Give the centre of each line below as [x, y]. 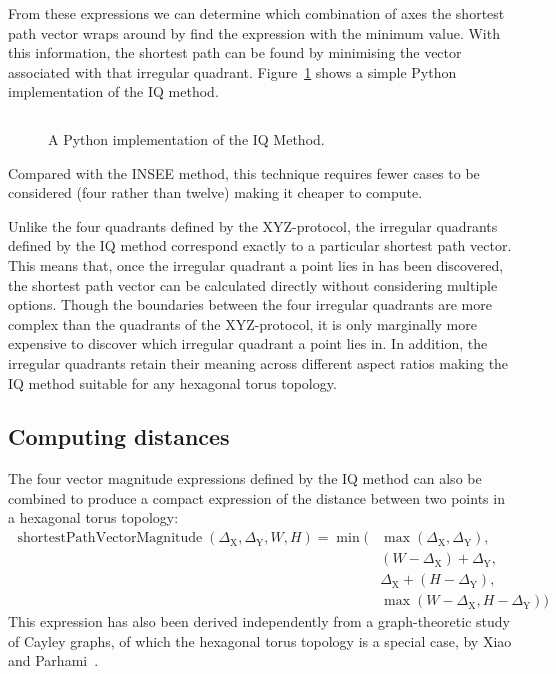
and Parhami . [53, 660]
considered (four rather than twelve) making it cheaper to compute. [215, 192]
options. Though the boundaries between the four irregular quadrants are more [250, 304]
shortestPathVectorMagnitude [110, 538]
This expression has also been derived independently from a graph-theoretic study [259, 621]
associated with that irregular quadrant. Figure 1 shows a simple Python [232, 71]
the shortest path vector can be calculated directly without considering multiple [253, 284]
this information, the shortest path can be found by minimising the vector [235, 52]
